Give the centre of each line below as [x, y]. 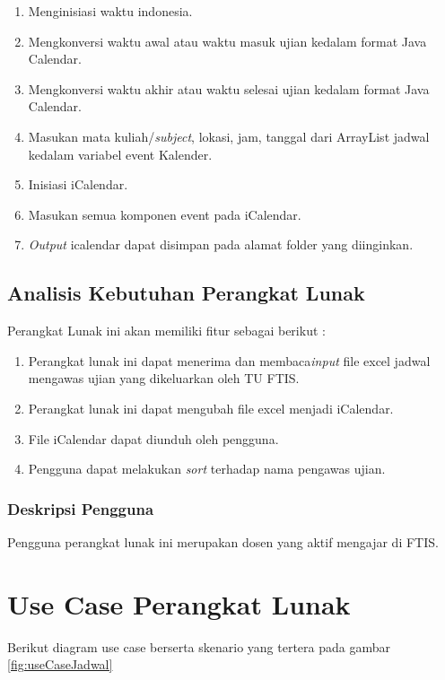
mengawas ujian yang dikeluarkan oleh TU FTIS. [164, 378]
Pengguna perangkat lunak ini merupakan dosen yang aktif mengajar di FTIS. [223, 541]
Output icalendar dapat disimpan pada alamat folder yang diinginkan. [221, 244]
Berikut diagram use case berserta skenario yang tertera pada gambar [199, 646]
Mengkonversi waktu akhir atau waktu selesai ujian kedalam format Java [229, 88]
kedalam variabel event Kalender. [120, 154]
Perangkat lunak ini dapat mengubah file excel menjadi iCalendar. [211, 408]
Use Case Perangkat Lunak [179, 603]
